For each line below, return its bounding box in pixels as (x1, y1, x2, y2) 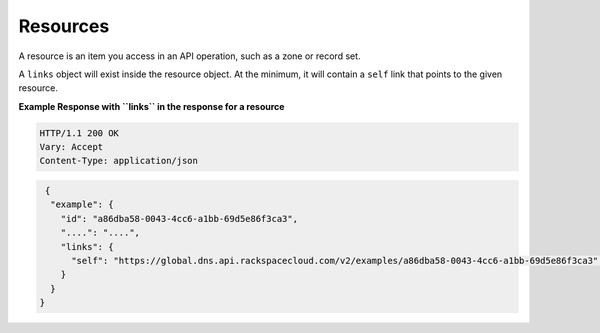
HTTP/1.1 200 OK (39, 127, 120, 139)
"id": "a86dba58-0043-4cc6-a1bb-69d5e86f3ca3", (60, 213, 299, 224)
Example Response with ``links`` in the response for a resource (18, 100, 285, 112)
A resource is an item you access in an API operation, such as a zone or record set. (18, 50, 361, 62)
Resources (18, 15, 110, 37)
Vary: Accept (39, 141, 104, 153)
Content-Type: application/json (39, 155, 199, 167)
